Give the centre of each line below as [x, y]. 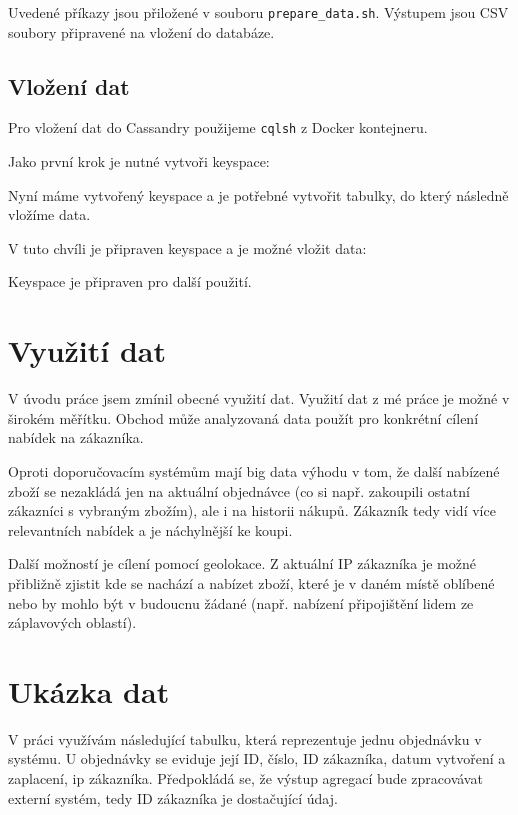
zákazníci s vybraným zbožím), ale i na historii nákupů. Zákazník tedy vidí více [252, 510]
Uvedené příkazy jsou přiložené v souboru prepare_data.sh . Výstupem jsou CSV [258, 12]
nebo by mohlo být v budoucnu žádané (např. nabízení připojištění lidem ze [241, 602]
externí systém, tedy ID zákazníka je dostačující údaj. [173, 797]
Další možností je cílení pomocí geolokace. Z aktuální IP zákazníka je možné [242, 563]
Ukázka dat [89, 690]
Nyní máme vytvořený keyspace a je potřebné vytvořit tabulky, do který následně [258, 194]
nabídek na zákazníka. [76, 437]
